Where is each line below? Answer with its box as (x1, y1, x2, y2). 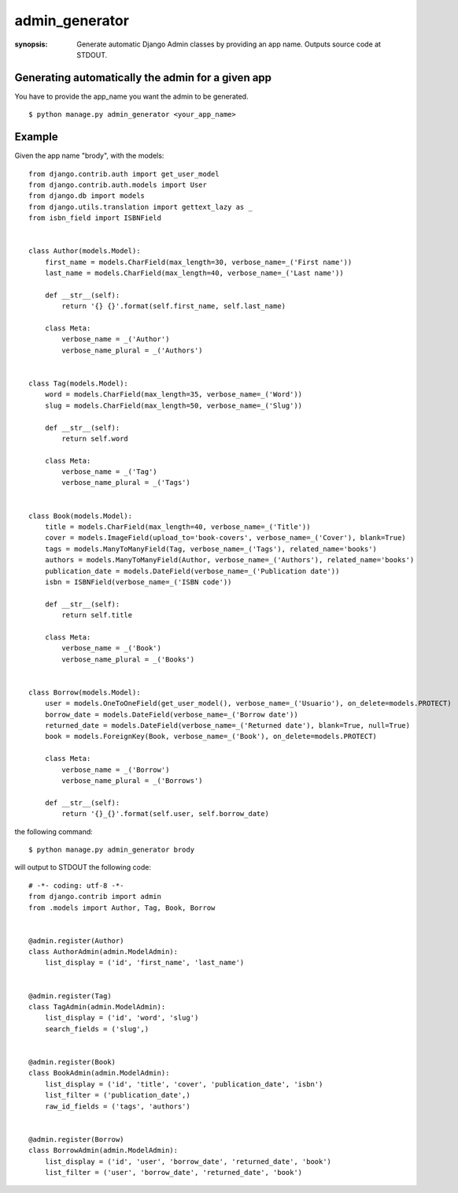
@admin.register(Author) (28, 936, 124, 945)
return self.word (61, 434, 129, 443)
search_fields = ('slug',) (44, 1024, 150, 1033)
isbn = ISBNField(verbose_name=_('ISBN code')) (44, 577, 232, 587)
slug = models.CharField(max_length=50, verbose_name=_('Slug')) (44, 401, 303, 410)
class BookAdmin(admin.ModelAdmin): (28, 1068, 170, 1078)
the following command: (14, 826, 94, 836)
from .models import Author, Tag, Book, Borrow (28, 903, 216, 912)
